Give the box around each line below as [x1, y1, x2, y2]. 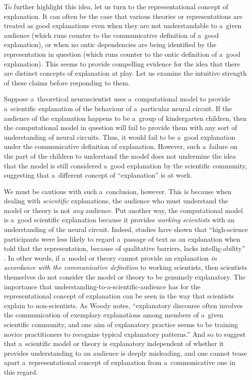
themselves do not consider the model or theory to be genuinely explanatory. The [4, 272, 246, 282]
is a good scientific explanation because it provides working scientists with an [4, 215, 235, 225]
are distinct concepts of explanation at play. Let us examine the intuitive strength [4, 68, 247, 78]
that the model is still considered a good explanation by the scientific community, [4, 160, 247, 170]
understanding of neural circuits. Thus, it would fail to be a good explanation [4, 132, 236, 142]
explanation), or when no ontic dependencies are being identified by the [4, 39, 217, 50]
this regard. [4, 366, 38, 377]
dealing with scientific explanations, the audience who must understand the [4, 196, 228, 206]
